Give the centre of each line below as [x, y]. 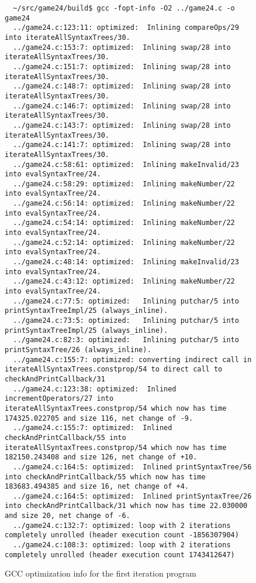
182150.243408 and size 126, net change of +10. [101, 457]
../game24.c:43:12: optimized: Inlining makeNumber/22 [124, 282]
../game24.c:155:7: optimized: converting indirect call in [132, 359]
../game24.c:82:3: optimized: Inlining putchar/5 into [126, 340]
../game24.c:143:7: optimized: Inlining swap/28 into [122, 125]
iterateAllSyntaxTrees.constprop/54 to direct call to [114, 369]
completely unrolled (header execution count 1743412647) [120, 555]
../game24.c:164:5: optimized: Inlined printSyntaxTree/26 [132, 496]
